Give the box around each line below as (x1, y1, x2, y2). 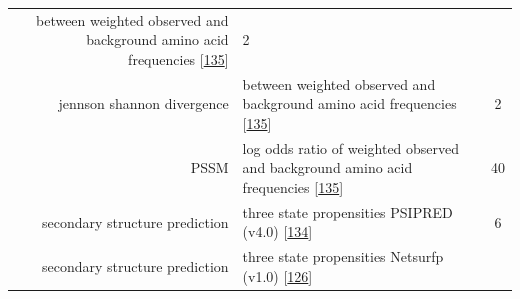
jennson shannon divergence (58, 93, 229, 114)
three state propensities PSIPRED (242, 201, 453, 222)
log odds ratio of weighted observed (242, 137, 460, 158)
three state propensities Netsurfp (242, 246, 444, 267)
